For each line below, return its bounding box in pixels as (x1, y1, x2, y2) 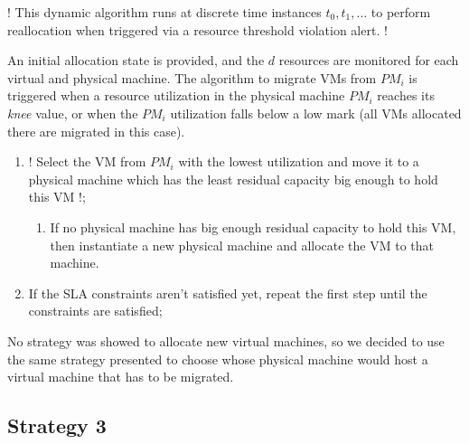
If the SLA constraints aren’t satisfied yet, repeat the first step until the (28, 283, 427, 302)
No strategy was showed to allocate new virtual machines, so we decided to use (7, 331, 445, 350)
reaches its (377, 86, 435, 105)
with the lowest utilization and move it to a (178, 152, 419, 171)
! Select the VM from (28, 152, 146, 171)
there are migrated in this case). (7, 121, 185, 140)
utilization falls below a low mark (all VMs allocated (170, 103, 462, 122)
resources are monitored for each (278, 51, 459, 70)
